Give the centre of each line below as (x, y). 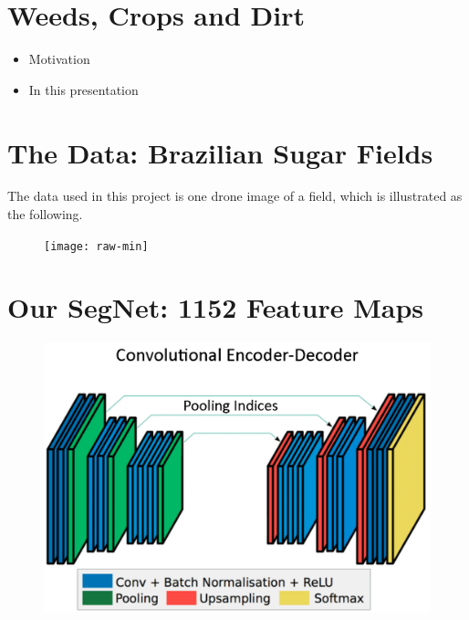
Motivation (59, 59)
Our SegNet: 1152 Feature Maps (216, 307)
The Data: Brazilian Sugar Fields (220, 152)
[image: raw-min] (96, 246)
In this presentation (83, 89)
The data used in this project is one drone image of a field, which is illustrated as (235, 196)
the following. (45, 214)
